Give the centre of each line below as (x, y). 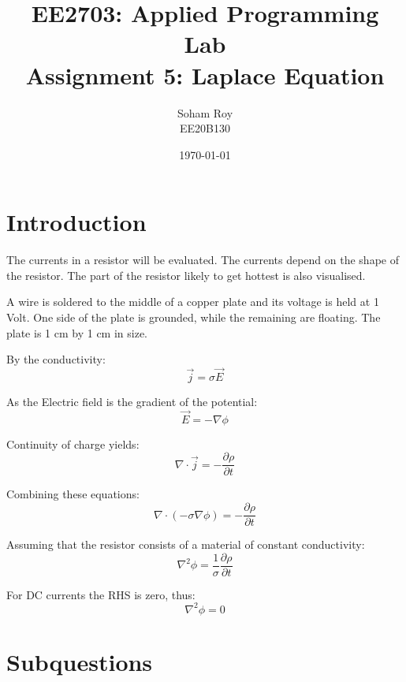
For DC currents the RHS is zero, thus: (101, 594)
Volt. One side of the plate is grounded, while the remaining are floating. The (194, 317)
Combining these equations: (73, 494)
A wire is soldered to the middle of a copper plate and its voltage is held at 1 (193, 302)
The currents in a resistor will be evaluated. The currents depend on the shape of (203, 260)
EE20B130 (205, 128)
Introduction (76, 222)
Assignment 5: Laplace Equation (205, 75)
